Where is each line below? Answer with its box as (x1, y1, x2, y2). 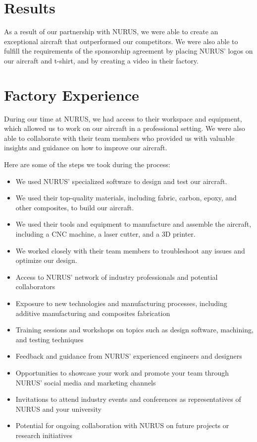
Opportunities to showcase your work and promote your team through (15, 367, 229, 378)
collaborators (15, 281, 55, 292)
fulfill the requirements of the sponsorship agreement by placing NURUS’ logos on (4, 46, 253, 56)
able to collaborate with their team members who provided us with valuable (4, 132, 235, 143)
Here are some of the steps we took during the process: (4, 159, 170, 169)
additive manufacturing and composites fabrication (15, 308, 170, 318)
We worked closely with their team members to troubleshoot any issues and (15, 245, 245, 255)
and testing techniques (15, 334, 84, 344)
